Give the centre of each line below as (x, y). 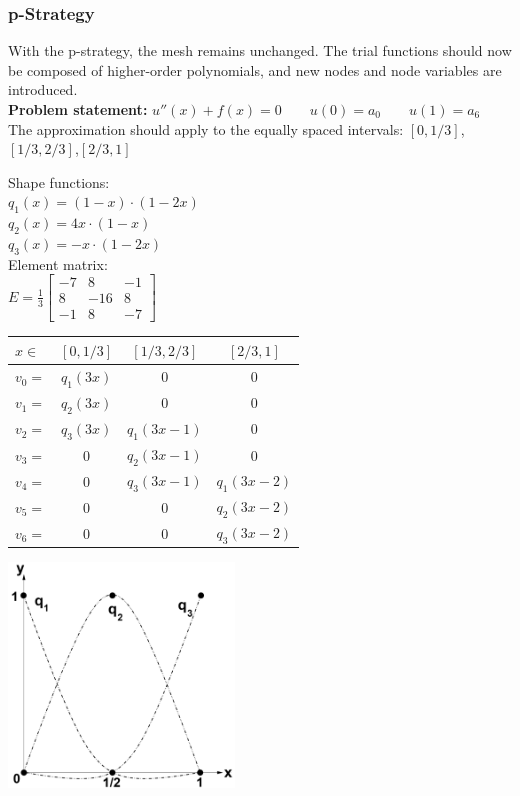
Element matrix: (58, 263)
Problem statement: (78, 109)
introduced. (43, 89)
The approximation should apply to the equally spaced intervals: (206, 128)
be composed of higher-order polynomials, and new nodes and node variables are (255, 69)
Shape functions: (59, 181)
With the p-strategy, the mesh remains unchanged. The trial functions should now (260, 50)
